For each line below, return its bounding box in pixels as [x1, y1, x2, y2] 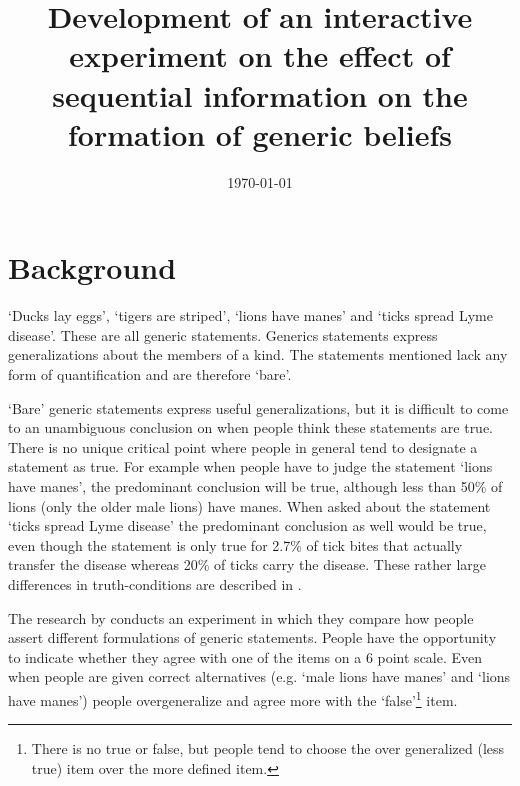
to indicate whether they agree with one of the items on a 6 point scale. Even [8, 646, 483, 667]
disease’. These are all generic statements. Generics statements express [8, 324, 438, 345]
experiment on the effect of [69, 35, 451, 76]
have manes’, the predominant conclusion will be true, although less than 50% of [8, 475, 503, 496]
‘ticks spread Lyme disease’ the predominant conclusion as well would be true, [8, 515, 487, 536]
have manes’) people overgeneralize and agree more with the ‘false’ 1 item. [8, 686, 458, 710]
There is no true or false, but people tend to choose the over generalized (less [31, 738, 505, 759]
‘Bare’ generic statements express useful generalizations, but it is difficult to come [8, 397, 509, 418]
